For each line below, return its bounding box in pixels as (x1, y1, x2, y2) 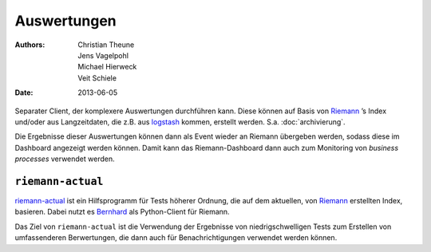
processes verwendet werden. (14, 154, 115, 163)
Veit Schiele (77, 73, 117, 83)
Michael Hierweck (77, 62, 137, 72)
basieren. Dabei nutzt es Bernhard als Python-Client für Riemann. (14, 207, 231, 217)
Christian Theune (77, 40, 135, 49)
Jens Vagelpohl (77, 50, 129, 60)
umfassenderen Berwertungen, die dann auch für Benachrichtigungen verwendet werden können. (14, 233, 338, 242)
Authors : (14, 40, 45, 49)
